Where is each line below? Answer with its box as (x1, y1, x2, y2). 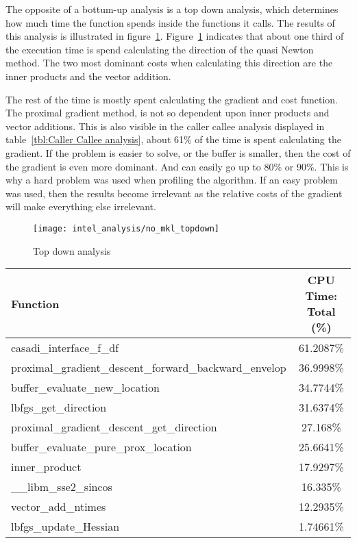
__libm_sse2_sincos (11, 479, 112, 495)
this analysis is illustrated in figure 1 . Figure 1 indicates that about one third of (5, 29, 344, 43)
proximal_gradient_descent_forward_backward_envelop (11, 359, 286, 376)
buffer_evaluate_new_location (11, 379, 160, 396)
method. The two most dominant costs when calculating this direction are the (5, 55, 333, 70)
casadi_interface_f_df (11, 340, 119, 356)
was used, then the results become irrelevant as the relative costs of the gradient (5, 186, 343, 200)
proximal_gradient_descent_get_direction (11, 419, 217, 435)
